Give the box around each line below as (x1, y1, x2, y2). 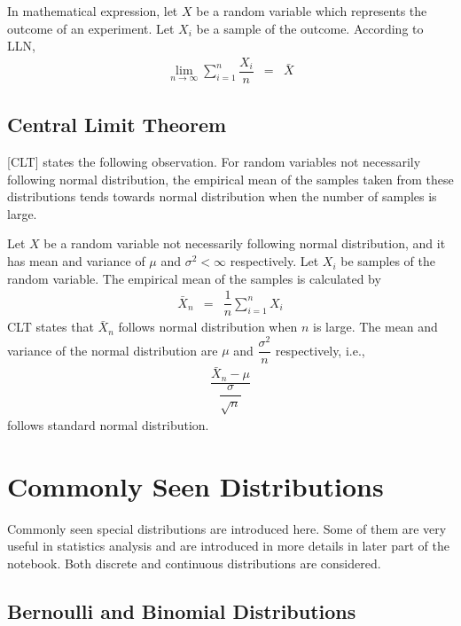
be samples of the (340, 252, 435, 270)
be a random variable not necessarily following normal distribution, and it (43, 234, 446, 253)
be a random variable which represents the (196, 2, 427, 20)
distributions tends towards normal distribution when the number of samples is (7, 187, 437, 206)
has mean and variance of (7, 252, 145, 270)
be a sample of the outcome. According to (196, 19, 424, 37)
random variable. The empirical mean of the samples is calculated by (7, 269, 381, 287)
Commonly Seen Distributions (7, 467, 384, 504)
